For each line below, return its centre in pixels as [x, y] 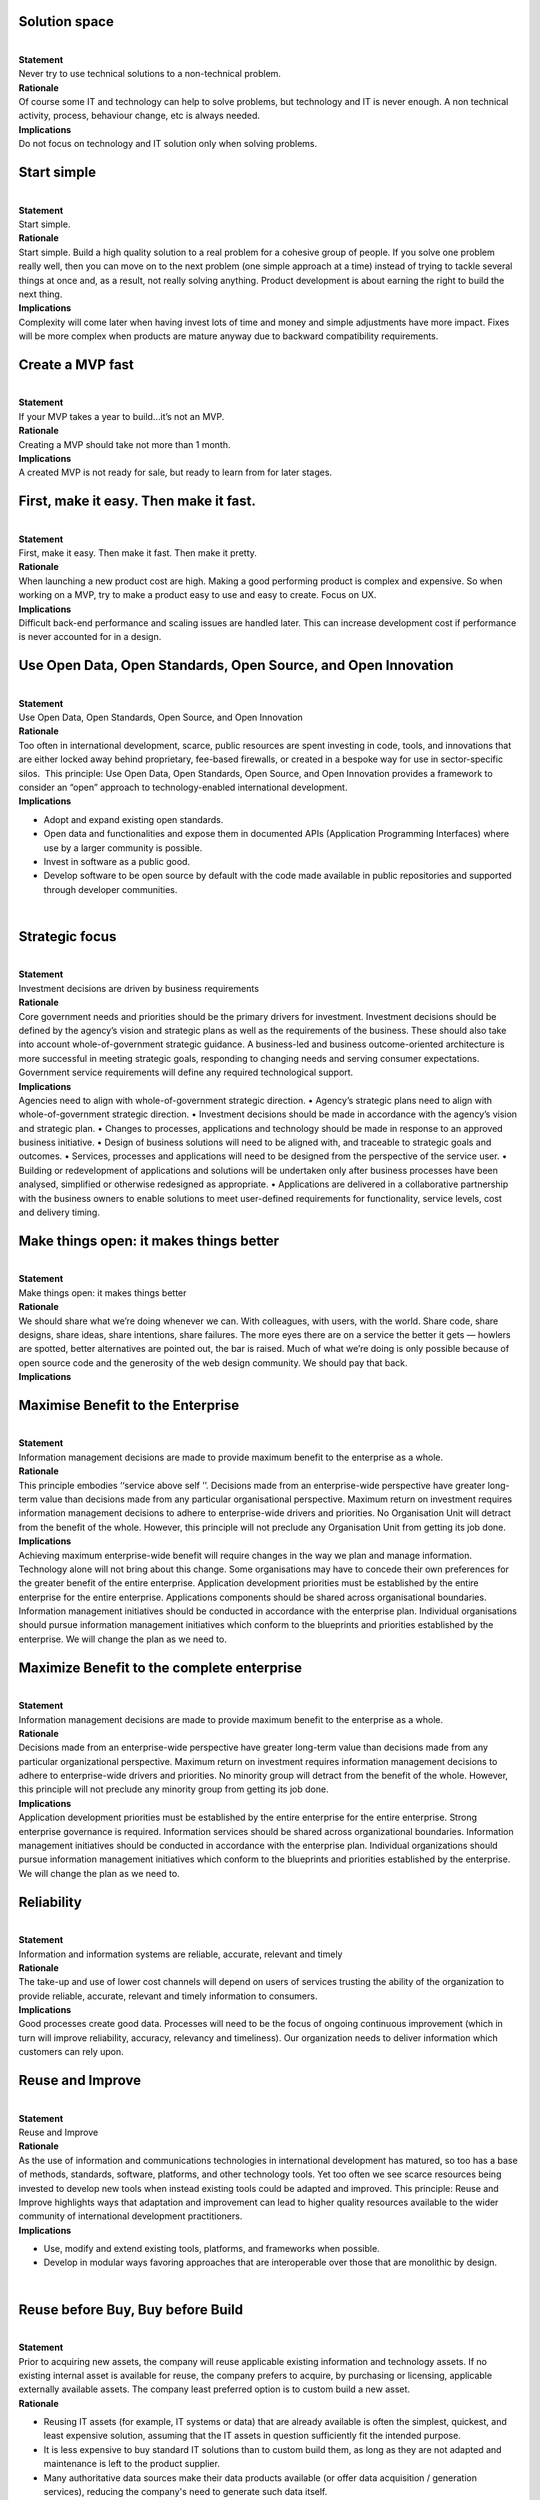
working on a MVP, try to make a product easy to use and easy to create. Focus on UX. [197, 595]
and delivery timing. [59, 1212]
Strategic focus [67, 936]
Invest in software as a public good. [116, 861]
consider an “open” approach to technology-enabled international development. [183, 787]
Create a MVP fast [76, 364]
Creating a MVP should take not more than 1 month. [124, 444]
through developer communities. [110, 889]
